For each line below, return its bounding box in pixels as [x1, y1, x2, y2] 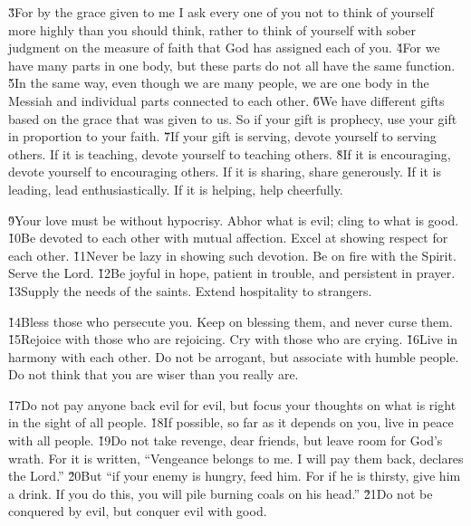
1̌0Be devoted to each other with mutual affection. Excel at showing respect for [8, 228, 448, 247]
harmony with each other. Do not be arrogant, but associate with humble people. [8, 347, 459, 366]
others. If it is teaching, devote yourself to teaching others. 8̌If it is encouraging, [8, 144, 451, 163]
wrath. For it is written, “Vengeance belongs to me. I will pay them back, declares [8, 448, 464, 467]
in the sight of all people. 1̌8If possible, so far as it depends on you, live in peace [8, 413, 454, 432]
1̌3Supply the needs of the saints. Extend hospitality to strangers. [8, 281, 372, 300]
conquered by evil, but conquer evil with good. [8, 502, 267, 521]
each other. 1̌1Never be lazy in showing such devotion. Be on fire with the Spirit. [8, 245, 457, 264]
